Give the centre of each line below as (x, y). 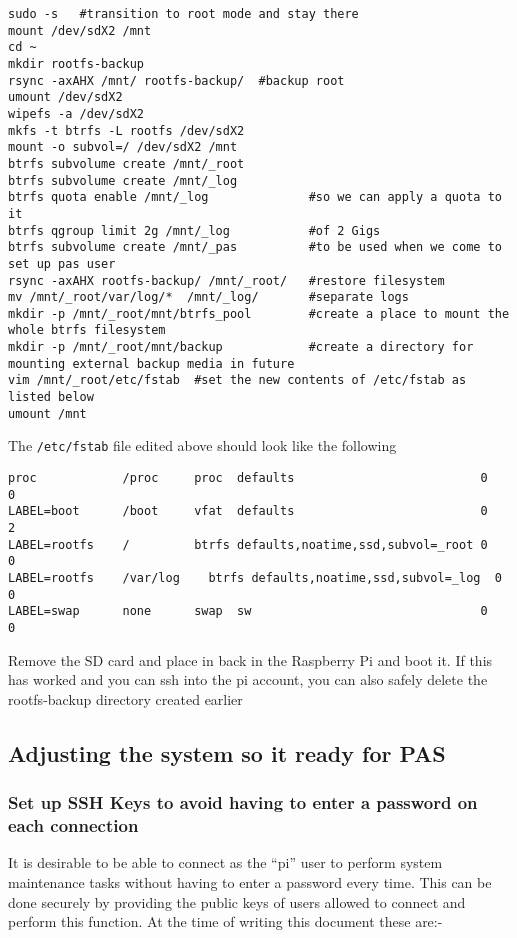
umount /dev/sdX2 (65, 97)
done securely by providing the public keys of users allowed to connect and (237, 901)
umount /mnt (47, 413)
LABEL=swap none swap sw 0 (248, 611)
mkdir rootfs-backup (76, 63)
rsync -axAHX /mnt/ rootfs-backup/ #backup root (176, 80)
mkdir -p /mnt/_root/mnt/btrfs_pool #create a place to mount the (259, 313)
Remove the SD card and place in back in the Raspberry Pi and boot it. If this (250, 659)
